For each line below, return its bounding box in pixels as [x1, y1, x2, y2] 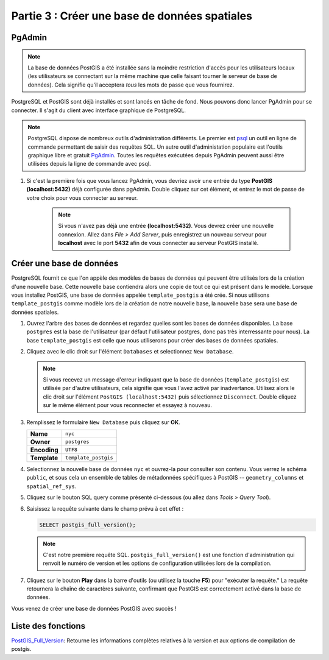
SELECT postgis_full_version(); [39, 521, 136, 528]
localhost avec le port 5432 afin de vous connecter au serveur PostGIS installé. [58, 240, 259, 247]
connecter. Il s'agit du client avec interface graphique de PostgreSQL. [11, 107, 186, 114]
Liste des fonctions [11, 620, 86, 631]
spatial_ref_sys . [26, 482, 77, 490]
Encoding [30, 445, 59, 454]
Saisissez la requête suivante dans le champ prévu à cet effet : [26, 505, 184, 512]
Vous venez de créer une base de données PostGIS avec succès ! [11, 605, 177, 612]
